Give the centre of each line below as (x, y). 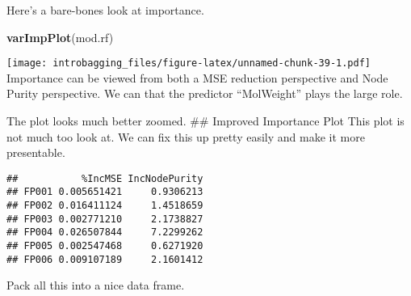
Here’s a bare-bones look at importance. (105, 10)
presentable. (36, 152)
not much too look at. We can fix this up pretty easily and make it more (186, 136)
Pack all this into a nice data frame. (96, 285)
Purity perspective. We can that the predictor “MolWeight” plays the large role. (205, 93)
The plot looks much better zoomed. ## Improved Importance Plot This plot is (205, 121)
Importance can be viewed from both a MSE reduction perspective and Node (197, 77)
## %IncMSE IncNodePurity (105, 178)
